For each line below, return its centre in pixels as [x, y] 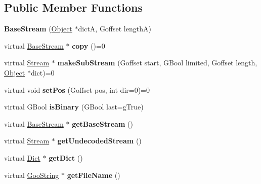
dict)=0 [42, 72]
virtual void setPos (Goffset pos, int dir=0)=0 [77, 89]
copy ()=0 [89, 45]
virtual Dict [22, 157]
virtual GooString [32, 175]
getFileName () [94, 175]
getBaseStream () [102, 123]
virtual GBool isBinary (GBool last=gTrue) [74, 107]
